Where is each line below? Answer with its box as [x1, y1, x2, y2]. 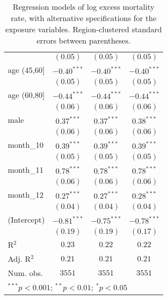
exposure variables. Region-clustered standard [5, 23, 162, 35]
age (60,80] [8, 89, 45, 100]
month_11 [8, 164, 43, 175]
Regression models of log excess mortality [13, 1, 155, 12]
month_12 [8, 189, 43, 200]
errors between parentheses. [37, 35, 131, 46]
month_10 [8, 139, 43, 150]
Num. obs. [8, 267, 43, 278]
